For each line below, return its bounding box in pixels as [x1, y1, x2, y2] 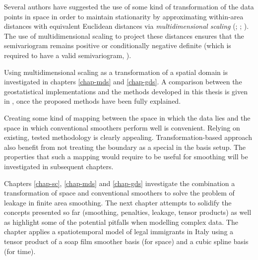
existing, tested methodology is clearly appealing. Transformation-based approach [4, 132, 252, 142]
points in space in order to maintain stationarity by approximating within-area [4, 11, 244, 21]
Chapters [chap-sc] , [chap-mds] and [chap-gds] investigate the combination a [4, 178, 235, 188]
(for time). [4, 246, 36, 256]
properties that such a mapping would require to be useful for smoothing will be [4, 151, 248, 162]
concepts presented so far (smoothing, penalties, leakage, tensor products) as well [4, 207, 252, 217]
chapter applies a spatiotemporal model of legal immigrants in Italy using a [4, 226, 234, 237]
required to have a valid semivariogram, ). [4, 50, 131, 60]
